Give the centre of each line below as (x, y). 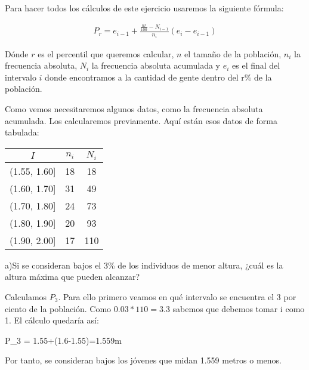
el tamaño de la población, (233, 53)
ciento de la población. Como (58, 308)
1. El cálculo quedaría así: (52, 320)
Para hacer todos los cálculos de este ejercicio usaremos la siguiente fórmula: (144, 8)
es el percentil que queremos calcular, (106, 53)
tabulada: (22, 132)
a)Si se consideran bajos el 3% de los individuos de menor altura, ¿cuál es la (144, 265)
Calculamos (26, 296)
